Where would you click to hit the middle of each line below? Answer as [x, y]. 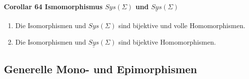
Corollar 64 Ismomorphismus [53, 6]
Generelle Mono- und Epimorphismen [101, 69]
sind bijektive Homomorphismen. [167, 42]
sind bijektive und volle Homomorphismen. [182, 25]
